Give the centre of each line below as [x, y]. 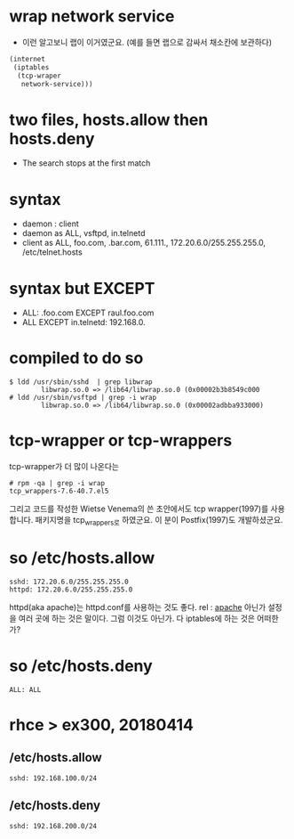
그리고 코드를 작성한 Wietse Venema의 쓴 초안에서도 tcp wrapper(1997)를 [139, 509]
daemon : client [51, 224]
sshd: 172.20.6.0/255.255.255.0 [69, 582]
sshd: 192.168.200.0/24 [53, 826]
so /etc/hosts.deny [81, 666]
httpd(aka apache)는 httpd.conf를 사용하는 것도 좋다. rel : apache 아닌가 [138, 607]
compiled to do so [76, 358]
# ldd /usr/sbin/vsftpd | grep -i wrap [83, 398]
